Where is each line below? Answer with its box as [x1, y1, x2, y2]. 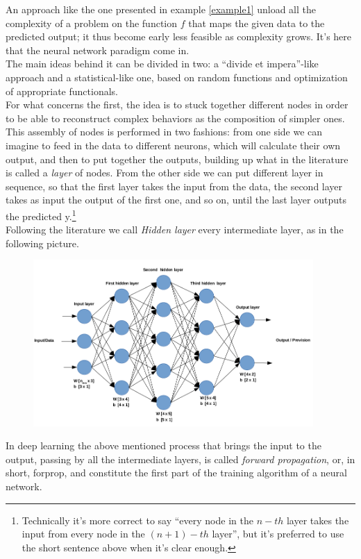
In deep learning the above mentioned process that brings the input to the [6, 438, 321, 453]
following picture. [6, 235, 79, 250]
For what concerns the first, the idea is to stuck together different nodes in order [6, 97, 349, 112]
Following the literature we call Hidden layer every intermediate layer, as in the [6, 222, 344, 237]
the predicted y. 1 [6, 206, 76, 223]
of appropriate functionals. [6, 83, 118, 98]
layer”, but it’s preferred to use [212, 526, 344, 541]
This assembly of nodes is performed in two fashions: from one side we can [6, 124, 323, 139]
